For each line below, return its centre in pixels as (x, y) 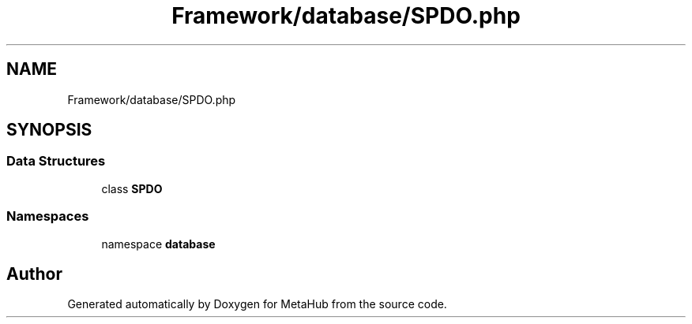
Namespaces (48, 216)
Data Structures (56, 161)
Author (34, 274)
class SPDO (132, 188)
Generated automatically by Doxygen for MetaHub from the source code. (257, 304)
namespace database (158, 244)
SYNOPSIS (49, 130)
